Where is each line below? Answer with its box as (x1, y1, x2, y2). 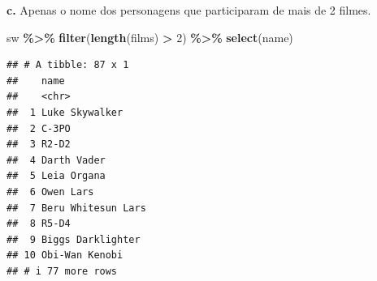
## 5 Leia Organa (6, 170, 106, 182)
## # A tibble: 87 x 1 (6, 59, 129, 71)
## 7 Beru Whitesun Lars (6, 202, 146, 214)
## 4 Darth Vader (6, 154, 106, 166)
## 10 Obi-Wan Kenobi (6, 249, 123, 262)
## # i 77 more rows (6, 265, 118, 277)
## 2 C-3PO (6, 122, 71, 134)
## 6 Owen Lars (6, 185, 94, 198)
